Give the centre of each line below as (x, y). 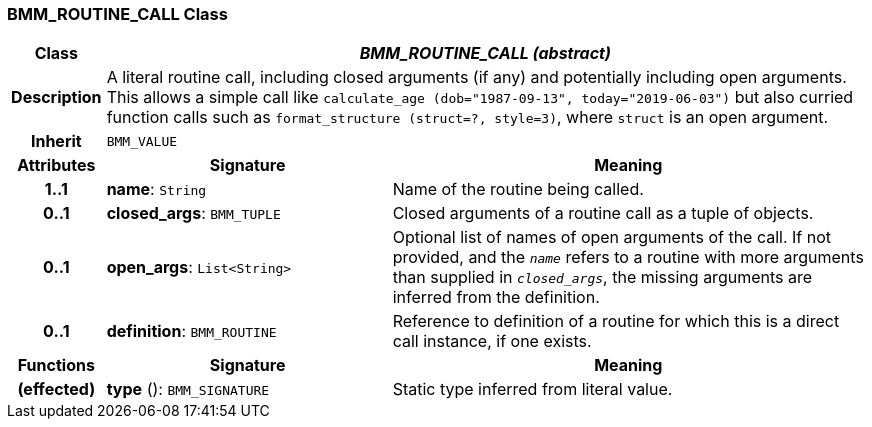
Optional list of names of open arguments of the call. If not (612, 237)
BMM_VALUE (142, 141)
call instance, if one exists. (492, 341)
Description (56, 97)
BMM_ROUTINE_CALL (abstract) (485, 53)
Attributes (56, 165)
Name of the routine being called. (518, 189)
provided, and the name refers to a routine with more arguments (628, 257)
